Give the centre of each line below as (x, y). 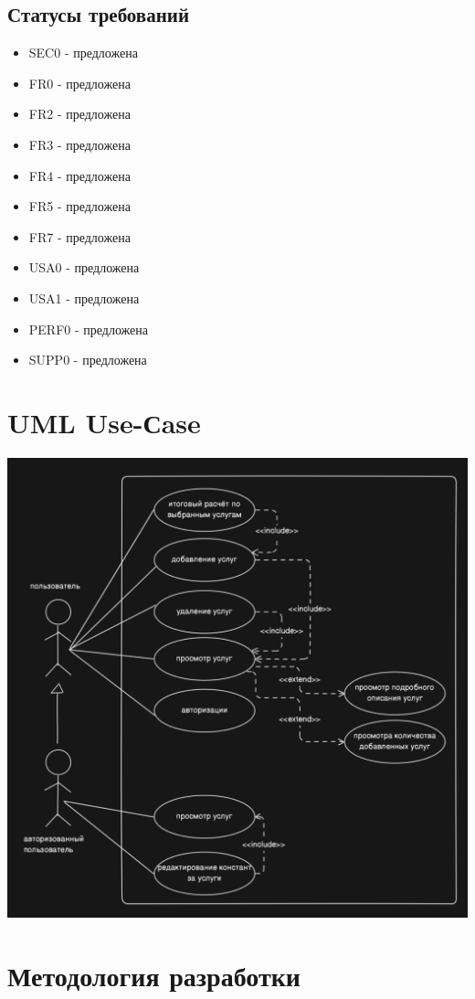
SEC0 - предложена (83, 53)
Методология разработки (154, 975)
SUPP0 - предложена (88, 360)
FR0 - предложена (79, 83)
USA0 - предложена (84, 267)
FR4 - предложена (79, 175)
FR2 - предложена (79, 114)
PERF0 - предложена (88, 329)
